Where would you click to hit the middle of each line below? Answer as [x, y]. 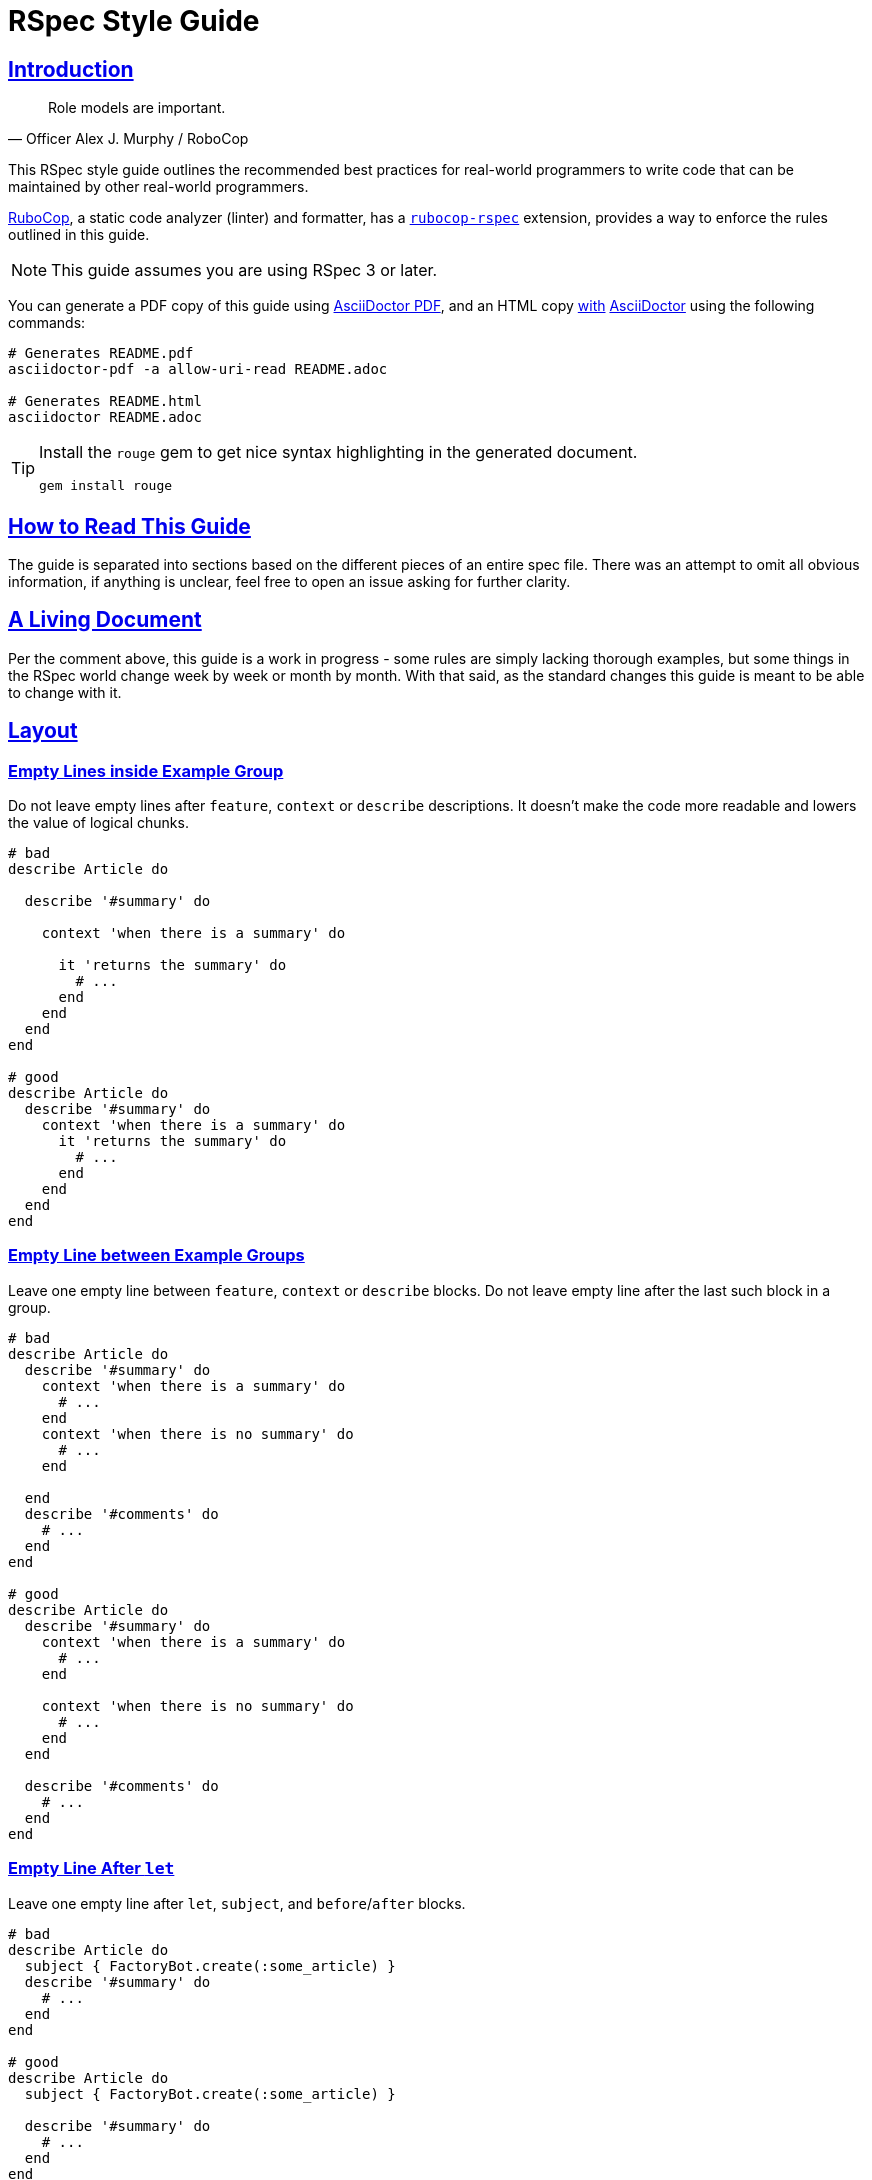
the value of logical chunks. [98, 823]
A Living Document [105, 620]
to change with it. [65, 692]
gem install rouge [106, 486]
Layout [43, 731]
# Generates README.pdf [101, 353]
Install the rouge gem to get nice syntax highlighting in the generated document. [338, 452]
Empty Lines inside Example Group [146, 770]
